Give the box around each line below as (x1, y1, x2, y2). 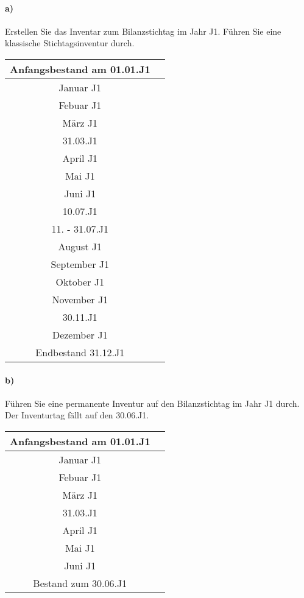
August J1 (58, 239, 102, 253)
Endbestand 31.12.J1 (35, 345, 125, 359)
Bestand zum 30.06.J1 (33, 575, 127, 590)
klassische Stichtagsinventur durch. (5, 37, 135, 49)
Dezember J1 (52, 327, 108, 342)
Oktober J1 (55, 274, 104, 289)
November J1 (52, 292, 108, 306)
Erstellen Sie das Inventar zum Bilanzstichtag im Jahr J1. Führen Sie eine (5, 24, 281, 37)
